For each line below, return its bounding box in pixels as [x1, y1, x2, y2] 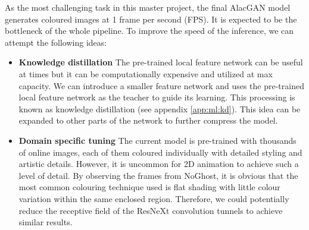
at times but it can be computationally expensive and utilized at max [18, 67, 273, 80]
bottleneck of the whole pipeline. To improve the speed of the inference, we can [5, 24, 294, 37]
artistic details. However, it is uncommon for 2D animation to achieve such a [18, 157, 299, 170]
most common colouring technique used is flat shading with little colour [18, 181, 280, 193]
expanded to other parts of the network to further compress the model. [18, 114, 278, 127]
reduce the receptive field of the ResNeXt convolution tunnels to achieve [18, 204, 283, 216]
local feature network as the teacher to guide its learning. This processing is [18, 91, 295, 103]
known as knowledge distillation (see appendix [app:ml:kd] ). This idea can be [18, 102, 301, 115]
